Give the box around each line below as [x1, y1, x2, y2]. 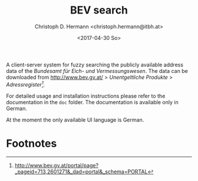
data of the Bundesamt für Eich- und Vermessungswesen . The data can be [6, 67, 189, 74]
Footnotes [6, 136, 57, 150]
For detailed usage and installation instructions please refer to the [6, 92, 166, 99]
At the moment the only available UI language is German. [6, 116, 144, 123]
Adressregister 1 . [6, 80, 45, 88]
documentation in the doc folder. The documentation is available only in [6, 98, 179, 106]
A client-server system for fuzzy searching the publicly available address [6, 61, 184, 68]
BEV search [70, 4, 128, 17]
